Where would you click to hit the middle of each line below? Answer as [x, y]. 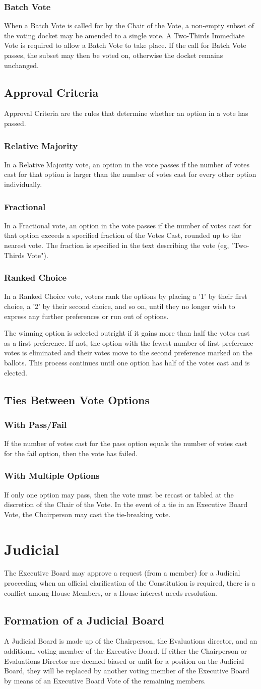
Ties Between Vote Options [77, 399]
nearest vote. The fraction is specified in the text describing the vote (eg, [117, 245]
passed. [15, 123]
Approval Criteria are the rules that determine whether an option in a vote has [126, 113]
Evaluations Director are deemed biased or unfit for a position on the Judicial [124, 661]
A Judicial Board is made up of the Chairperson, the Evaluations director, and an [131, 641]
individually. [23, 184]
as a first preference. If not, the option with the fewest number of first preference [129, 342]
